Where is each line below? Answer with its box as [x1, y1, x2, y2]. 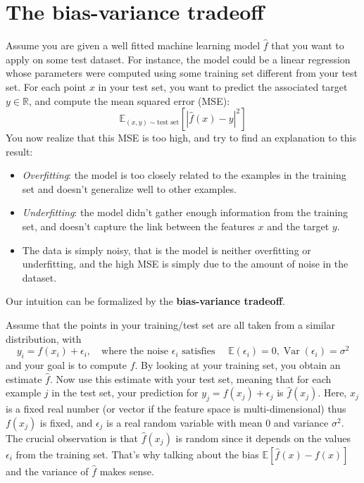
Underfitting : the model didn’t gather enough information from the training [22, 205, 349, 220]
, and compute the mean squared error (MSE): [28, 93, 230, 108]
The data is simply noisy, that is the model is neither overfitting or [22, 242, 311, 257]
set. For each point [6, 79, 87, 94]
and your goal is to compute [6, 358, 127, 372]
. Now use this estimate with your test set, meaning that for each [49, 371, 332, 386]
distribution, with [6, 331, 82, 346]
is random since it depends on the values [175, 430, 351, 445]
